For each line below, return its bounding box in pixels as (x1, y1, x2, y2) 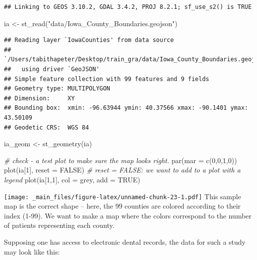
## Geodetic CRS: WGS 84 (4, 124, 89, 131)
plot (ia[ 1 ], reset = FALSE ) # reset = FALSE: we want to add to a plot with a (4, 165, 241, 175)
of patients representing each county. (4, 220, 115, 230)
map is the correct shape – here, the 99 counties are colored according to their (4, 201, 241, 211)
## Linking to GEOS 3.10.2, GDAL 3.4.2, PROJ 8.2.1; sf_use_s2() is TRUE (4, 3, 252, 10)
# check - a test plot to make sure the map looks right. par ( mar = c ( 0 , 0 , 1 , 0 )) (4, 155, 237, 165)
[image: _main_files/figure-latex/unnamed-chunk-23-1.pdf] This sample (4, 191, 241, 201)
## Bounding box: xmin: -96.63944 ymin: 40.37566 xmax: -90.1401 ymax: (4, 104, 248, 112)
